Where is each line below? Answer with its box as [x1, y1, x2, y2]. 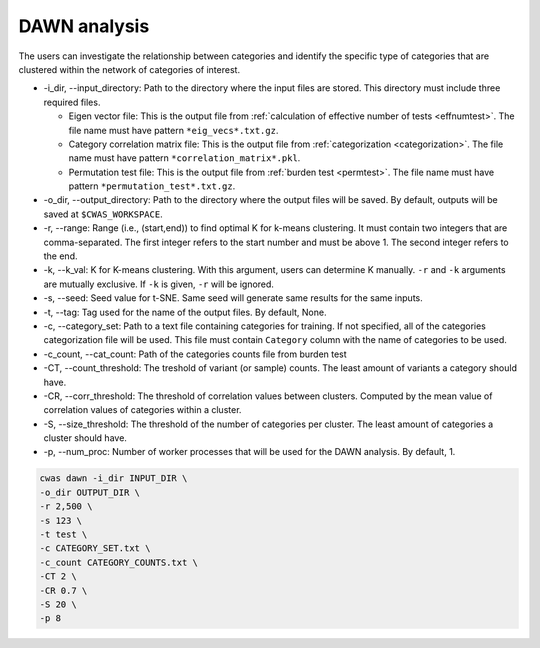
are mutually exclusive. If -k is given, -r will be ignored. [43, 278, 275, 290]
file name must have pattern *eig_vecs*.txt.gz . [68, 124, 279, 136]
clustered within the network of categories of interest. [18, 63, 240, 75]
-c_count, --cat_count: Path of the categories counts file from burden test [43, 348, 347, 360]
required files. [43, 96, 101, 108]
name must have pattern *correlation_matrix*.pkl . [68, 152, 301, 164]
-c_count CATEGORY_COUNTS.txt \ [39, 556, 199, 568]
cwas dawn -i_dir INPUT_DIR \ [39, 473, 188, 484]
